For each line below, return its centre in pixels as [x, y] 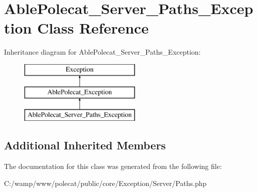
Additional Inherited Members [85, 145]
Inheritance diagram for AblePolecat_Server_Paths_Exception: [102, 52]
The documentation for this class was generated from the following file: [113, 166]
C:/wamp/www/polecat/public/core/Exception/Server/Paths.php [105, 183]
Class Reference [93, 28]
